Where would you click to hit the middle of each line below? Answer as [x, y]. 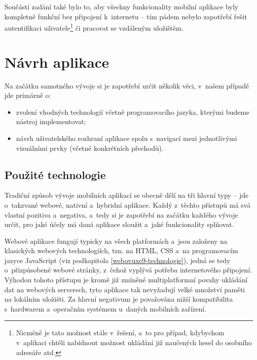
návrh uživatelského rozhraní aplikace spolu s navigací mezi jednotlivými [127, 138]
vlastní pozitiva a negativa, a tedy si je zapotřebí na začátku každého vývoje [121, 214]
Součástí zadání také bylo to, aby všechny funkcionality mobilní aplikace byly [122, 6]
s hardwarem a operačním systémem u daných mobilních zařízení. [106, 308]
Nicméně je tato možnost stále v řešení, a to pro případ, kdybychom [120, 333]
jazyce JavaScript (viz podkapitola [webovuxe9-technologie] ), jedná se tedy [117, 260]
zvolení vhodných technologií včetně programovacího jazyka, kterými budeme [133, 112]
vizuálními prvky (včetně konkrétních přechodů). [90, 148]
